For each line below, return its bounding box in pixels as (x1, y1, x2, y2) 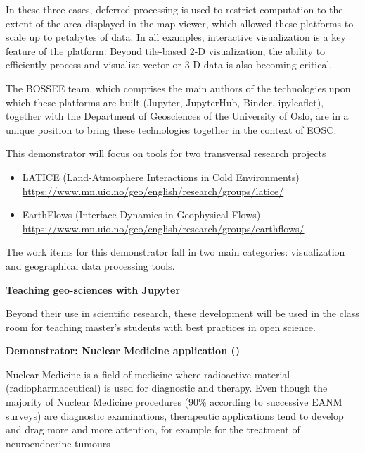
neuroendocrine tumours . (6, 435, 117, 450)
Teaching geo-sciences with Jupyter (6, 282, 181, 297)
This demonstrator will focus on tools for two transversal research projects (6, 146, 326, 161)
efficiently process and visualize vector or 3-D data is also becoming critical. (6, 57, 333, 72)
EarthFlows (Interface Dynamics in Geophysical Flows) (22, 207, 261, 222)
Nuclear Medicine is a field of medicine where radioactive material (6, 366, 290, 381)
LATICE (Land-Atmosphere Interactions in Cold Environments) (22, 169, 300, 184)
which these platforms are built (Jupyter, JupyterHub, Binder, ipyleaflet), (6, 94, 324, 109)
